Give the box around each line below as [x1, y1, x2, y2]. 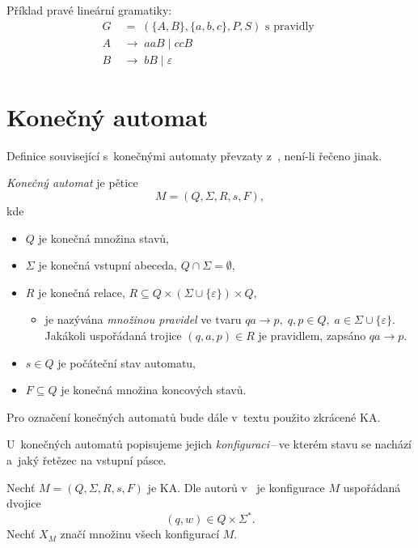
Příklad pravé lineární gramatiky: [6, 2, 172, 18]
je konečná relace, [38, 283, 125, 300]
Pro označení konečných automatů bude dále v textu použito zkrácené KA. [6, 408, 381, 425]
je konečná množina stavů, [38, 229, 169, 246]
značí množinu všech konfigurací [60, 525, 220, 542]
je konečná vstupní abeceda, [38, 257, 177, 274]
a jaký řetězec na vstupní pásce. [6, 451, 167, 468]
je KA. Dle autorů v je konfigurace [147, 478, 325, 495]
